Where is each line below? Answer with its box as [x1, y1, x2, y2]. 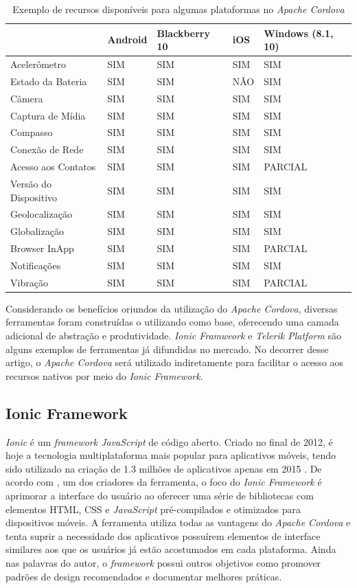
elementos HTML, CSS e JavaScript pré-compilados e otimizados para [5, 501, 301, 516]
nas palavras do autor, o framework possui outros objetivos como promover [5, 555, 321, 569]
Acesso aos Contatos [10, 159, 96, 174]
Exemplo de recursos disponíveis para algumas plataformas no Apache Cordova [12, 2, 345, 16]
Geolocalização [10, 207, 72, 221]
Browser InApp [10, 241, 74, 256]
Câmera [10, 91, 43, 105]
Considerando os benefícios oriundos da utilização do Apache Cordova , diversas [5, 301, 338, 315]
